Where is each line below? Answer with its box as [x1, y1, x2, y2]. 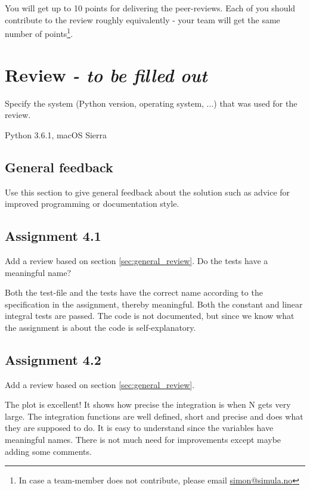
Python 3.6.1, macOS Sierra [5, 128, 107, 141]
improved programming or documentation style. [5, 197, 179, 210]
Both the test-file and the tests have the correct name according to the [5, 286, 263, 299]
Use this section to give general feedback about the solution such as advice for [5, 185, 290, 198]
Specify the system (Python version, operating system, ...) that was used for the [5, 97, 297, 109]
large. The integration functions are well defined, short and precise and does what [5, 410, 303, 422]
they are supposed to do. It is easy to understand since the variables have [5, 421, 274, 434]
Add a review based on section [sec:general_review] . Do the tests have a [5, 254, 268, 266]
